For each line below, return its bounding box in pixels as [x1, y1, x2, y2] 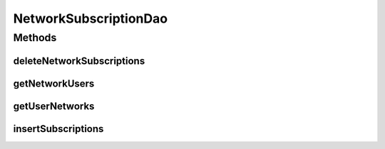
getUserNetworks [13, 100, 95, 112]
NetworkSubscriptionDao [13, 11, 168, 26]
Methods [13, 31, 57, 44]
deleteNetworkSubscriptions [13, 55, 145, 67]
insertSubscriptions [13, 123, 104, 135]
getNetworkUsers [13, 77, 95, 89]
